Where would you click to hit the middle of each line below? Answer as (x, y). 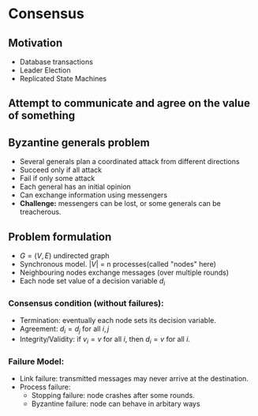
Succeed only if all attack (61, 170)
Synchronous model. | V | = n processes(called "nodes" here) (118, 264)
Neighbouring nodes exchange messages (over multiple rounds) (124, 272)
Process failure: (45, 387)
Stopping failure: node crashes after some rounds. (113, 395)
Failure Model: (36, 362)
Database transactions (56, 62)
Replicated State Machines (63, 79)
